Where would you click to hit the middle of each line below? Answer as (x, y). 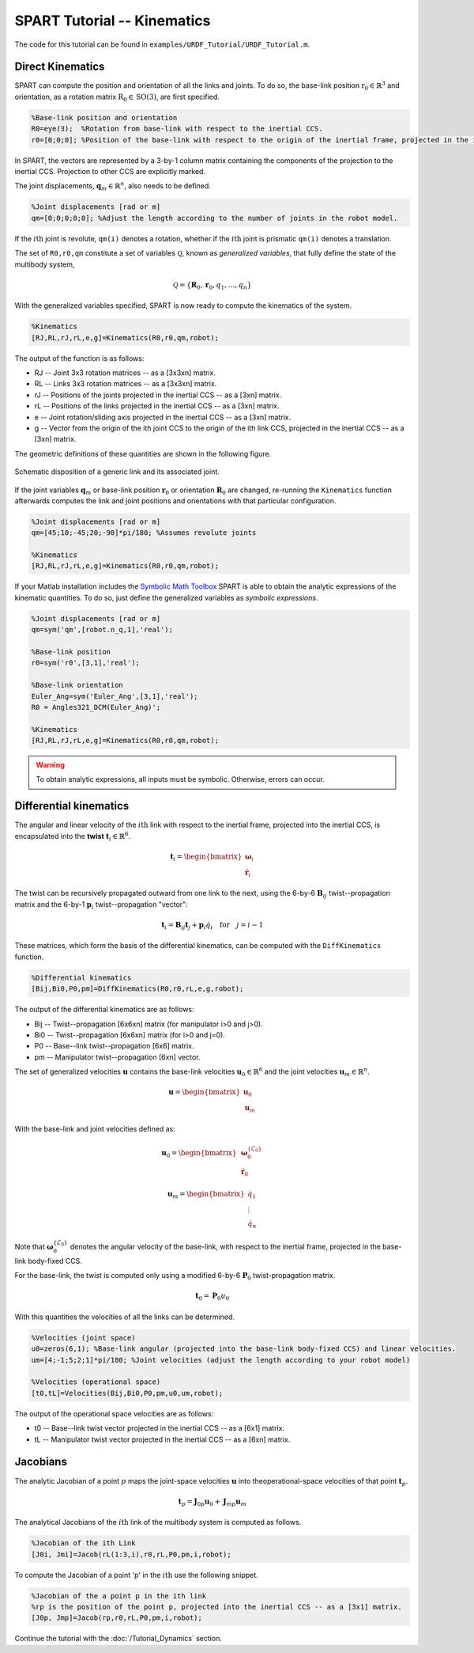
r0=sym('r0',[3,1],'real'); (85, 663)
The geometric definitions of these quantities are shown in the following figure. (143, 453)
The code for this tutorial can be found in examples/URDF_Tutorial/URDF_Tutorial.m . (162, 44)
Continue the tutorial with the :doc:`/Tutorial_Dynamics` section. (118, 1639)
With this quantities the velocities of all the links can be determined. (124, 1317)
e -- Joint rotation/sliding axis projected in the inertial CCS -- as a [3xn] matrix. (163, 417)
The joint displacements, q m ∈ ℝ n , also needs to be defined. (113, 187)
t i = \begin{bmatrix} (206, 857)
